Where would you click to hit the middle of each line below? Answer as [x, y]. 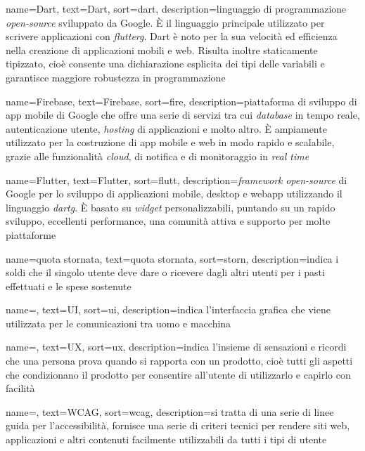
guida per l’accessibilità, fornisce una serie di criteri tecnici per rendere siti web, [178, 425]
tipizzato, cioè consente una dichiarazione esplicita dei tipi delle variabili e [165, 64]
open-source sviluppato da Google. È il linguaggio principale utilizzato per [165, 22]
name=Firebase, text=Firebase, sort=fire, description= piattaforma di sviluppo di [181, 101]
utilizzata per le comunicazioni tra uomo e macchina [119, 323]
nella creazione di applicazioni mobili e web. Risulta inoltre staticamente [162, 50]
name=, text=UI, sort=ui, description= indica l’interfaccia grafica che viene [168, 309]
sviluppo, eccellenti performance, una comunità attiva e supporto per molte [168, 221]
